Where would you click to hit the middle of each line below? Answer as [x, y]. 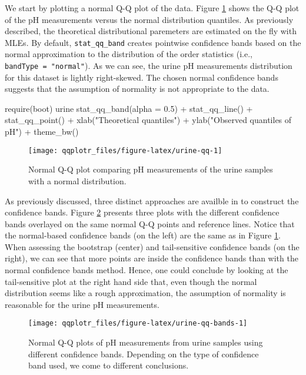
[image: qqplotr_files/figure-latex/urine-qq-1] [125, 150]
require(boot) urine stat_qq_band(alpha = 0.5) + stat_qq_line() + [129, 108]
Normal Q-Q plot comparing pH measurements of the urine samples [151, 169]
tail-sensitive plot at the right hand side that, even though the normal [131, 281]
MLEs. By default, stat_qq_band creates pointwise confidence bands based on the [153, 42]
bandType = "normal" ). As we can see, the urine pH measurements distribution [149, 66]
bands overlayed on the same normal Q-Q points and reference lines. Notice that [150, 223]
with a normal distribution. [77, 180]
